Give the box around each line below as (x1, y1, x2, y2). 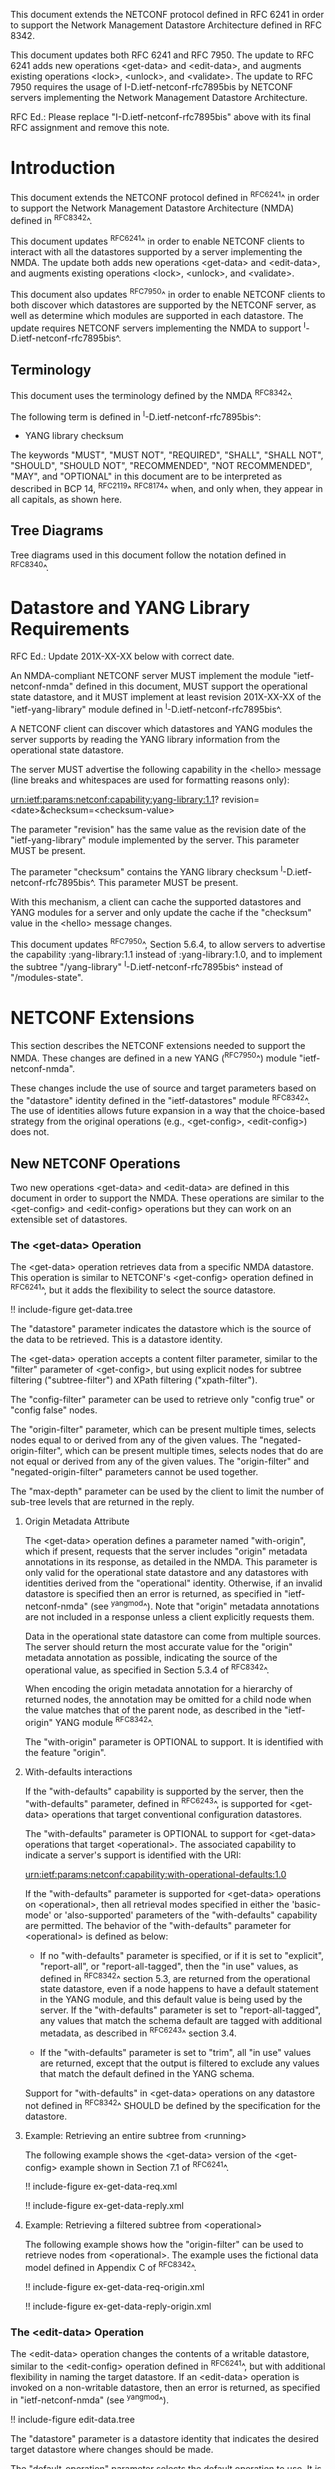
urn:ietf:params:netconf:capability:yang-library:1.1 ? (10, 794, 220, 806)
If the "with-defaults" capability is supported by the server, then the (24, 1785, 305, 1798)
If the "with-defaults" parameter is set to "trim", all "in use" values (39, 2046, 312, 2058)
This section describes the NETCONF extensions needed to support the (10, 1039, 306, 1051)
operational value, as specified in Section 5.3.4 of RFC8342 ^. (24, 1662, 270, 1676)
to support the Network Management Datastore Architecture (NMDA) (10, 202, 295, 214)
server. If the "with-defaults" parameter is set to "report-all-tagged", (39, 2004, 322, 2016)
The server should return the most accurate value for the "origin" (24, 1640, 293, 1653)
